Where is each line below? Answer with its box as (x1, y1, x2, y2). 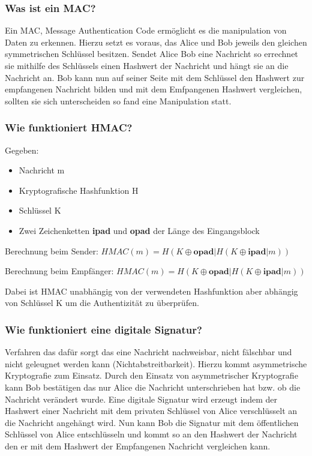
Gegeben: (5, 143, 39, 156)
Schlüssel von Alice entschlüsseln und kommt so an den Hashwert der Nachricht (5, 428, 298, 440)
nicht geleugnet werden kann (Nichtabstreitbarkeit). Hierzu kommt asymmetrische (5, 357, 307, 370)
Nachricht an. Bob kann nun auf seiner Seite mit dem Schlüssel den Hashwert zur (5, 71, 305, 83)
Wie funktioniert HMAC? (5, 120, 133, 135)
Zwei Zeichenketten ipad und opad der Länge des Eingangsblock (19, 224, 260, 236)
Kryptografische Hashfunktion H (19, 184, 139, 196)
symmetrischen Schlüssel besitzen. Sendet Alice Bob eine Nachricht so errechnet (5, 47, 298, 60)
